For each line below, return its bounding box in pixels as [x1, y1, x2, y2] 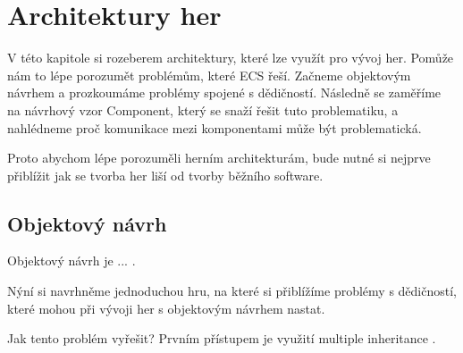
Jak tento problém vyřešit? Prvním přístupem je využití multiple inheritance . [7, 329, 436, 348]
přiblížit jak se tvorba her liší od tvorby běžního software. [7, 165, 324, 184]
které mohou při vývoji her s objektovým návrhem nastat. [7, 298, 325, 317]
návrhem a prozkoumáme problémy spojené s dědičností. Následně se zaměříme [7, 83, 442, 102]
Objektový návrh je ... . [7, 251, 136, 270]
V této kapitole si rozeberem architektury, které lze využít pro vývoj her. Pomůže [7, 48, 454, 67]
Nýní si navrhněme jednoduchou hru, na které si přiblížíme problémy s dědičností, [7, 282, 457, 300]
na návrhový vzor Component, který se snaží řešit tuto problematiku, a [7, 100, 399, 119]
